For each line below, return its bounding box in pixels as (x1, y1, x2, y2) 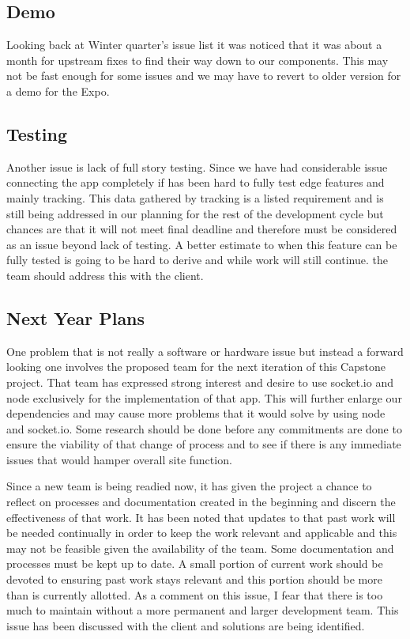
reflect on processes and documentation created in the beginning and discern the (6, 493, 396, 510)
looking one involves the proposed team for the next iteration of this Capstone (6, 358, 386, 375)
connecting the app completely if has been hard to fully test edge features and (6, 174, 385, 191)
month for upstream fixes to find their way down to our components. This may (6, 51, 389, 68)
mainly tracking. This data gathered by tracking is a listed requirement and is (6, 189, 384, 206)
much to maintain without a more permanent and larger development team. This (6, 602, 399, 618)
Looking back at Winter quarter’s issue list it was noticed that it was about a (6, 36, 382, 53)
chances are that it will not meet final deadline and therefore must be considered (6, 221, 397, 237)
